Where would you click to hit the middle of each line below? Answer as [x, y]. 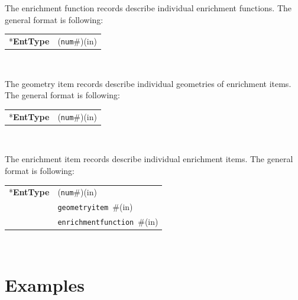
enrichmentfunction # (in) [108, 222]
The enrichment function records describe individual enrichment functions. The [148, 8]
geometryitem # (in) [95, 207]
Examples [45, 285]
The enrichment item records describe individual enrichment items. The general [149, 159]
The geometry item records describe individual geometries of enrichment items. [148, 83]
